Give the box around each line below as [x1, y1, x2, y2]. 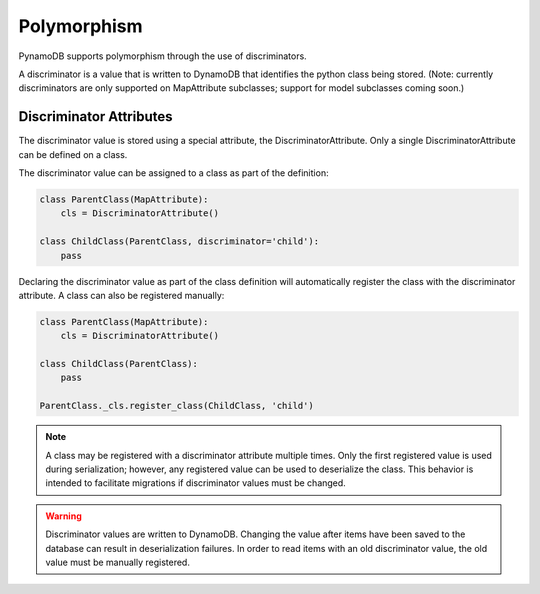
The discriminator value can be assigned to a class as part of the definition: [18, 167, 329, 179]
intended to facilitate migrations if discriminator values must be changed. [45, 477, 347, 489]
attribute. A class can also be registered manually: [18, 289, 225, 301]
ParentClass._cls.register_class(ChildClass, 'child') [39, 400, 314, 412]
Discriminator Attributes [18, 108, 173, 125]
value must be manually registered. [45, 556, 190, 568]
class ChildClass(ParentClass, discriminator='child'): [39, 236, 320, 247]
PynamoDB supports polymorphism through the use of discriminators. [18, 50, 307, 62]
